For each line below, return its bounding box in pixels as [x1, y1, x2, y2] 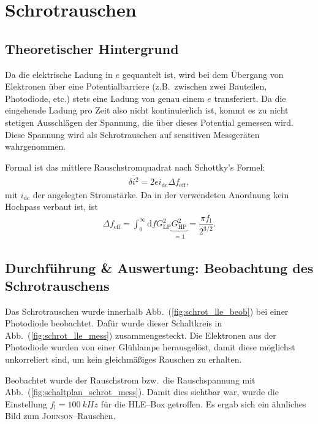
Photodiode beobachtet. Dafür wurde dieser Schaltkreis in [5, 317, 222, 330]
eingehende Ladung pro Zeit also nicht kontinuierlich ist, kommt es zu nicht [5, 104, 289, 117]
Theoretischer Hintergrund [5, 39, 179, 58]
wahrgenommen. [5, 140, 66, 153]
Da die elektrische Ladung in [5, 67, 113, 80]
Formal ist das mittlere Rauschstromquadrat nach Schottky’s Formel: [5, 160, 265, 173]
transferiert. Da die [214, 91, 286, 104]
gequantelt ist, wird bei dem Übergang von [122, 67, 284, 80]
